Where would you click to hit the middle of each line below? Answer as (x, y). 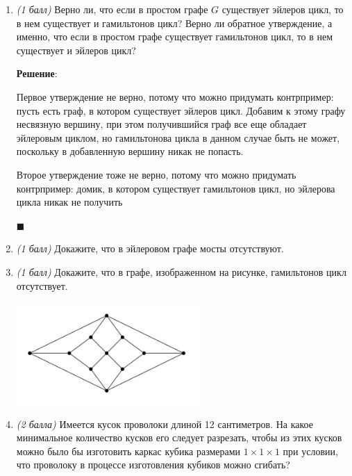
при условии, (310, 451)
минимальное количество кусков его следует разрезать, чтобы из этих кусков (179, 437)
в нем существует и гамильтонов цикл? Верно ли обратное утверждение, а (174, 23)
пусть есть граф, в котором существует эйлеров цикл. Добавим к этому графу (181, 110)
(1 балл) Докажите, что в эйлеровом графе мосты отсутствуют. (150, 248)
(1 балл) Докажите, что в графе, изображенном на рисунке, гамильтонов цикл (181, 271)
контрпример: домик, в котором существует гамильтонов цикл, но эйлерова (176, 188)
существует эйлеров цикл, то (283, 9)
